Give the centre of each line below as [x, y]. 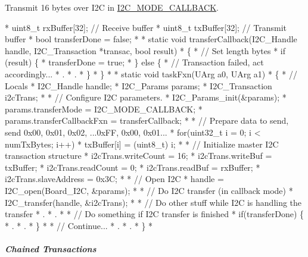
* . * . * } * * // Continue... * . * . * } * [79, 225]
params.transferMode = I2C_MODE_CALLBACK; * [104, 109]
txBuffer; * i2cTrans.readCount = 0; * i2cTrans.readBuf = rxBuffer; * [133, 167]
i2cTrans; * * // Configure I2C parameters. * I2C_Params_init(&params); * [146, 97]
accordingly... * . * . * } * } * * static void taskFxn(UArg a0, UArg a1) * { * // [151, 73]
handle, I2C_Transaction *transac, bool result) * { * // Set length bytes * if [145, 50]
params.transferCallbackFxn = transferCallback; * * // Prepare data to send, [147, 120]
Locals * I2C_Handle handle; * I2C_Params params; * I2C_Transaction [139, 85]
